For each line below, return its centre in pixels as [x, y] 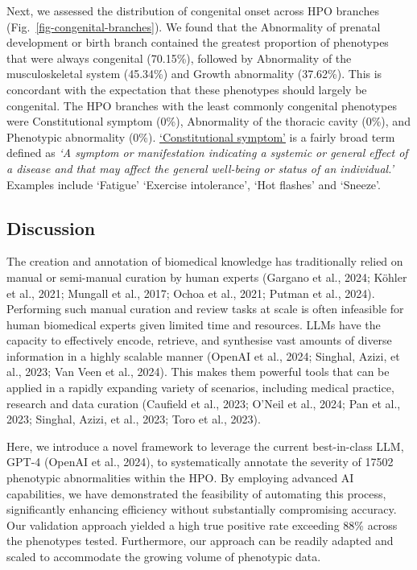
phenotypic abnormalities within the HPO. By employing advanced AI [180, 478]
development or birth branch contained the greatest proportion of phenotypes [198, 42]
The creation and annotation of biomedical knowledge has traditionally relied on [205, 261]
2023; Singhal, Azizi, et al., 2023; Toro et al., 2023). [134, 419]
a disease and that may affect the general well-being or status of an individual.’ [200, 168]
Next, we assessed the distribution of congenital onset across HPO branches [193, 10]
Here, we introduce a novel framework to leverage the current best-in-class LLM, [205, 446]
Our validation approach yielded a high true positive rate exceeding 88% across [202, 525]
